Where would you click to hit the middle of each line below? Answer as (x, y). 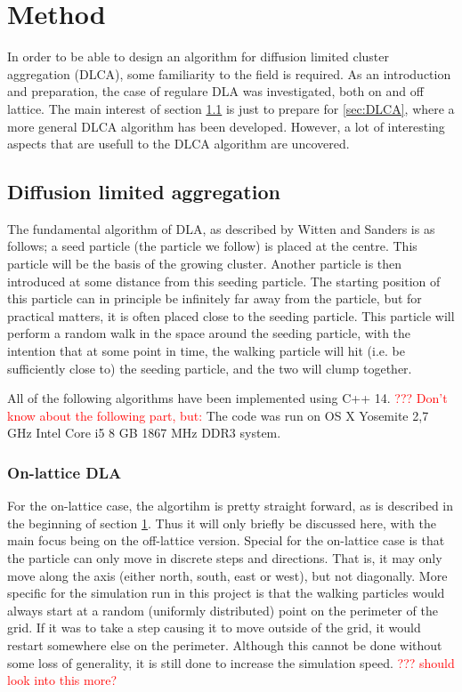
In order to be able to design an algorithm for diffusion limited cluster (199, 56)
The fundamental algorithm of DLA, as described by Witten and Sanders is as (221, 228)
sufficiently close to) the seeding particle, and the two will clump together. (210, 368)
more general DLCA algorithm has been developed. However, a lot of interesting (226, 126)
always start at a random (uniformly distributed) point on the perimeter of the (223, 610)
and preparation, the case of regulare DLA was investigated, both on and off (215, 91)
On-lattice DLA (65, 472)
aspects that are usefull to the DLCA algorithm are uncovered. (178, 144)
